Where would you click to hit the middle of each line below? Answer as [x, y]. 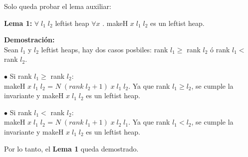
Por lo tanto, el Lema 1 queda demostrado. [71, 148]
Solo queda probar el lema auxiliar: [58, 6]
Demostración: [29, 40]
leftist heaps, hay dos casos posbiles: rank [105, 49]
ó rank [220, 49]
